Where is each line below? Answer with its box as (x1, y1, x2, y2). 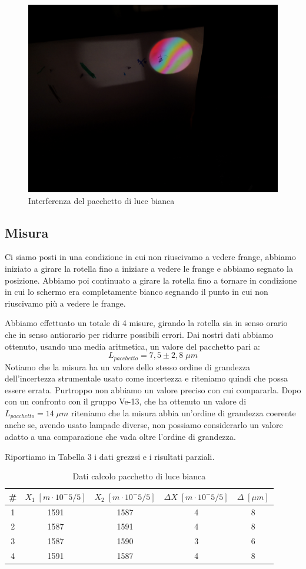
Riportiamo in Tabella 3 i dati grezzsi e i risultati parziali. (5, 450, 215, 462)
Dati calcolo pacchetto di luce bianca (72, 470, 206, 482)
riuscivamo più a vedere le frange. (5, 297, 126, 309)
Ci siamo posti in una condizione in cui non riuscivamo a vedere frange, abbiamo (5, 251, 296, 263)
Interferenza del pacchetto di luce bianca (28, 194, 175, 206)
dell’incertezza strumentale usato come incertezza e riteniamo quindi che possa (5, 372, 288, 384)
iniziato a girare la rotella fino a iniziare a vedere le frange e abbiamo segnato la (5, 262, 293, 274)
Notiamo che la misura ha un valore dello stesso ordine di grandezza (5, 360, 250, 373)
